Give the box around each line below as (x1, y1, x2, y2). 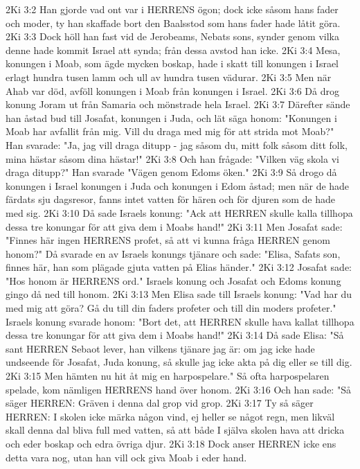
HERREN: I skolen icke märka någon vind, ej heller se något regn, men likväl (6, 409, 335, 423)
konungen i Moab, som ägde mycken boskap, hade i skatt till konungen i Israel (6, 56, 339, 71)
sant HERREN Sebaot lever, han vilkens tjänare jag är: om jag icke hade (6, 341, 315, 355)
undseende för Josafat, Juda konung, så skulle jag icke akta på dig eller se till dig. (6, 355, 352, 369)
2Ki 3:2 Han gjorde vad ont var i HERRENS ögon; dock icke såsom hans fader (6, 2, 339, 16)
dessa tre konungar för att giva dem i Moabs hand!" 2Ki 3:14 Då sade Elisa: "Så (6, 328, 344, 342)
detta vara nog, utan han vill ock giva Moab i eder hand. (6, 450, 247, 464)
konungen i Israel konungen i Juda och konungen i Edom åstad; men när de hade (6, 178, 350, 193)
